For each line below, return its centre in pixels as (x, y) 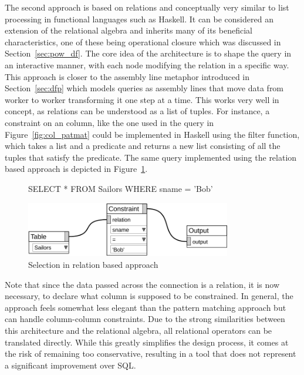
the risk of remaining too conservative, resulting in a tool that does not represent (151, 354)
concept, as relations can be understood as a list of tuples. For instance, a (137, 111)
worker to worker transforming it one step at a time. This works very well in (142, 99)
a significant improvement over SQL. (70, 365)
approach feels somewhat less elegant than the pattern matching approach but (146, 307)
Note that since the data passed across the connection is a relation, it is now (142, 284)
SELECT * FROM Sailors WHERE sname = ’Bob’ (121, 188)
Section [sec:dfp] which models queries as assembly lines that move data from (144, 88)
